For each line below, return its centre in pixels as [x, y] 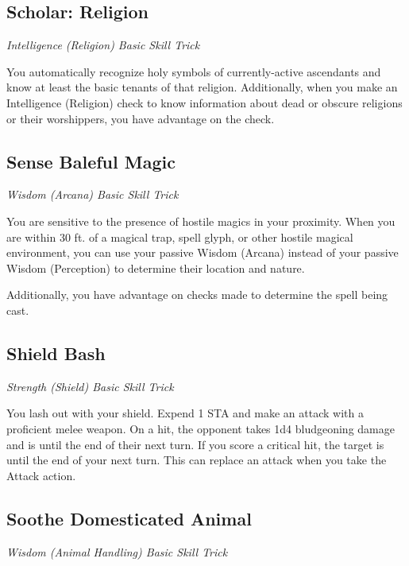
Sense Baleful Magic [91, 161]
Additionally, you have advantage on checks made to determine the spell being [197, 295]
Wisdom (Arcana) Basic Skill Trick [93, 194]
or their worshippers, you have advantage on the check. [141, 118]
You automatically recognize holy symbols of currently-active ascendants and [194, 71]
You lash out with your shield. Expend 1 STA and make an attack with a [185, 413]
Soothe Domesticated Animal [129, 518]
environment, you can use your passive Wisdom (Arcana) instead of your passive [203, 252]
